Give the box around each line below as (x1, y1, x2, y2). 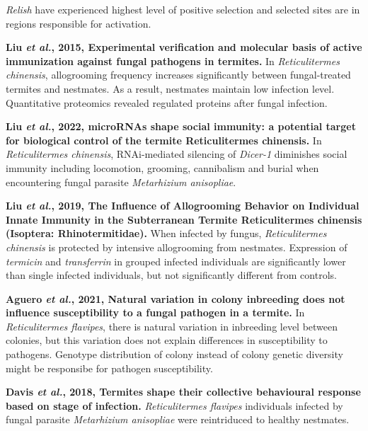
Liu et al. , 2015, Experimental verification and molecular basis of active (6, 40, 362, 54)
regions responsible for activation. (6, 16, 151, 30)
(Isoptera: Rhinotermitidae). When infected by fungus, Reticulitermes (6, 226, 327, 241)
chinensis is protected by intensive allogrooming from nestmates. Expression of (6, 239, 347, 254)
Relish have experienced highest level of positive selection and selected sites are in (6, 2, 360, 16)
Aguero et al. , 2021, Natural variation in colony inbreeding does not (6, 291, 345, 306)
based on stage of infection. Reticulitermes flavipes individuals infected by (6, 398, 343, 413)
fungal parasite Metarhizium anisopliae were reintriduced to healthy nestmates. (6, 412, 350, 427)
